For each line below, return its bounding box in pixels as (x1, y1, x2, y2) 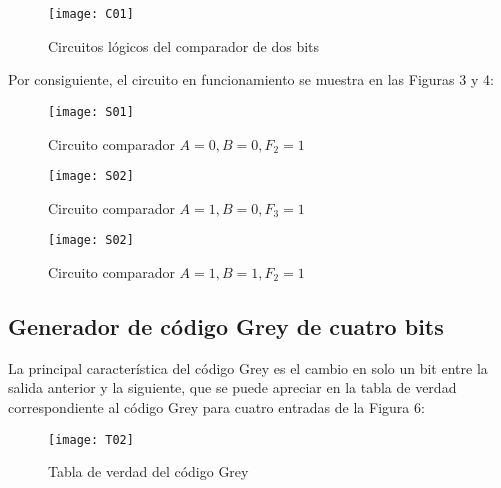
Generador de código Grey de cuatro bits (8, 310, 444, 341)
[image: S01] (48, 104, 134, 119)
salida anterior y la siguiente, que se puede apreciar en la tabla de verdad (8, 377, 457, 398)
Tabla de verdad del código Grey (48, 461, 249, 482)
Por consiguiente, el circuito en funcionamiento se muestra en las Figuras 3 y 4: (8, 69, 494, 90)
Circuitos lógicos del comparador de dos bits (48, 35, 320, 56)
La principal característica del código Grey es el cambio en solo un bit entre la (8, 357, 488, 378)
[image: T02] (48, 432, 134, 447)
